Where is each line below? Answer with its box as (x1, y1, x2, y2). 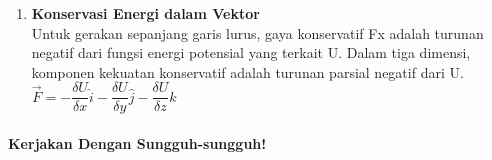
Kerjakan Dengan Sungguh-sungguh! (8, 133, 267, 154)
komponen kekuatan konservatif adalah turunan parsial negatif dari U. (31, 61, 464, 82)
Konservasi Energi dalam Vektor (31, 3, 260, 23)
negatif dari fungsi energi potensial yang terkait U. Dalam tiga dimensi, (31, 42, 471, 63)
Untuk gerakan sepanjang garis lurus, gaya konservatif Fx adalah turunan (31, 22, 484, 43)
